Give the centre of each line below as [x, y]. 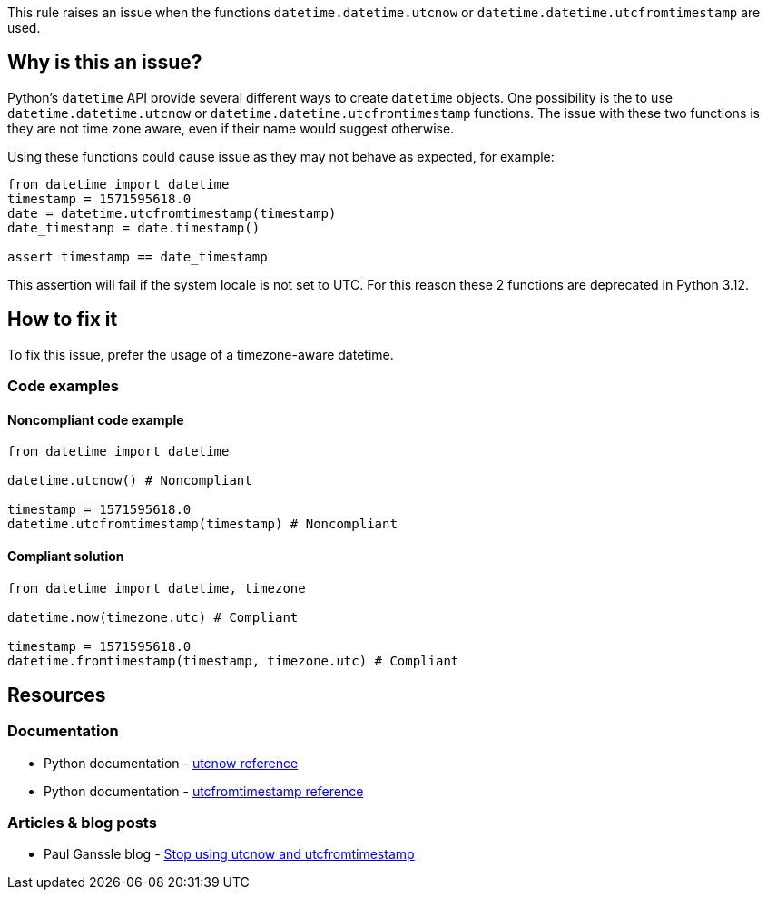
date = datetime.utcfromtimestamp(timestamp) [172, 213]
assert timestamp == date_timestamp [138, 256]
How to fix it [63, 320]
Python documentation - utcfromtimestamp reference [204, 791]
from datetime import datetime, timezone [157, 588]
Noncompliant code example [96, 419]
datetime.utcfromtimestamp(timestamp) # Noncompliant [202, 524]
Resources [57, 695]
